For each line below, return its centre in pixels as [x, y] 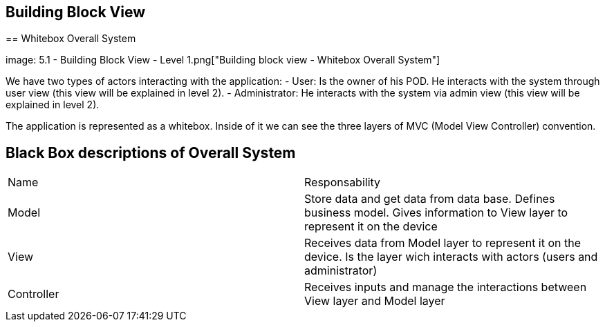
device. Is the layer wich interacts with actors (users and [451, 257]
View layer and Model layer [375, 301]
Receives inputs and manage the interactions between [446, 287]
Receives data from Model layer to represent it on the [443, 243]
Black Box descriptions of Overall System [151, 152]
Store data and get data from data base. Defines [430, 199]
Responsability [343, 182]
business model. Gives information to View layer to [436, 213]
